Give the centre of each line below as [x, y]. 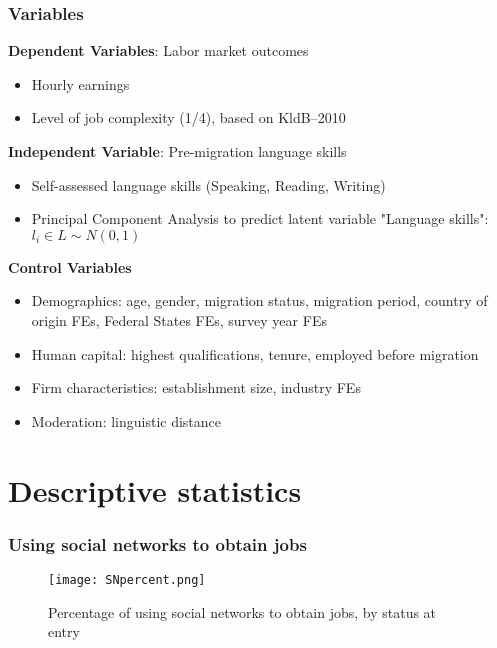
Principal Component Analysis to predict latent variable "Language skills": [260, 218]
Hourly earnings [80, 83]
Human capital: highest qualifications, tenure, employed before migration [255, 353]
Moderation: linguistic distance [126, 420]
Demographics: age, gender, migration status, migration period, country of [259, 300]
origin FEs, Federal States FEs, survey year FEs [179, 319]
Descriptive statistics [155, 489]
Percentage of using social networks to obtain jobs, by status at [242, 611]
